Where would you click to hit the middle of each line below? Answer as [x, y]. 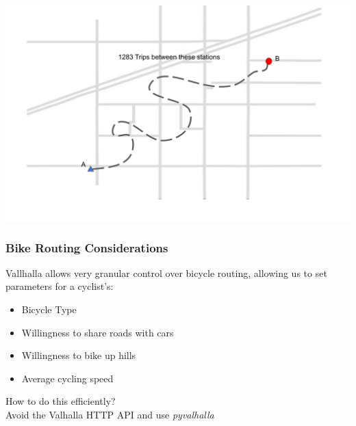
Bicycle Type [49, 309]
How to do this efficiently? [61, 401]
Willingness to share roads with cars [98, 332]
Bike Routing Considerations [87, 247]
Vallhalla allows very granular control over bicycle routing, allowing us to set [166, 272]
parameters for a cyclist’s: [60, 286]
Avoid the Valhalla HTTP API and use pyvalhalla [110, 414]
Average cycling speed [67, 378]
